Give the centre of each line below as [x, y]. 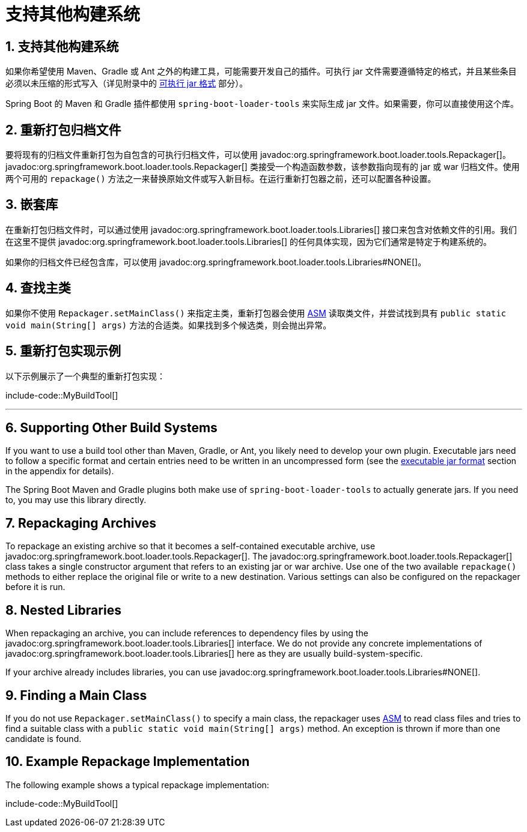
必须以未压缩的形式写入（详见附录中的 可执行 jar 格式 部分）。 [127, 83]
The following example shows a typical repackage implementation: [137, 785]
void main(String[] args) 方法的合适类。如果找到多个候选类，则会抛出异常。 [169, 325]
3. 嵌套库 [32, 205]
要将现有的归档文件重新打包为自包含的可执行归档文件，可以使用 [132, 155]
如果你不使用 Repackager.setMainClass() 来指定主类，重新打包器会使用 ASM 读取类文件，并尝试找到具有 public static [256, 313]
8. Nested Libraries [63, 610]
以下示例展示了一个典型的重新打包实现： [85, 376]
